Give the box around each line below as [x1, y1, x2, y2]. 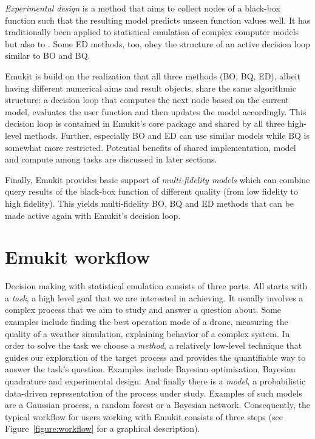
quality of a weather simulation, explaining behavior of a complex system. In [5, 327, 290, 340]
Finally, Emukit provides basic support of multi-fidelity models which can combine [5, 173, 310, 186]
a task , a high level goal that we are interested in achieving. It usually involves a [5, 291, 303, 304]
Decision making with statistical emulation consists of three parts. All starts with [5, 280, 308, 292]
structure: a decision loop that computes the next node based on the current [5, 93, 289, 106]
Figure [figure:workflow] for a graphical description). [5, 422, 200, 435]
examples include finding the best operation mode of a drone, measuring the [5, 315, 288, 327]
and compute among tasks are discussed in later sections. [5, 153, 217, 166]
